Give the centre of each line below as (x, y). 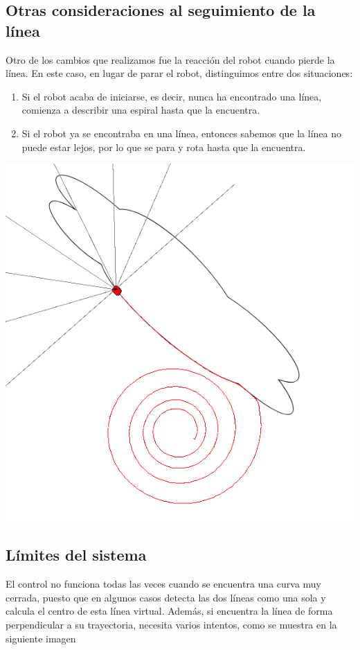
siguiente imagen (41, 638)
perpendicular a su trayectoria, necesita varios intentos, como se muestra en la (171, 625)
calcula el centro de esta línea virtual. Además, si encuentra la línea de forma (169, 611)
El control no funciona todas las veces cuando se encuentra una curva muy (163, 584)
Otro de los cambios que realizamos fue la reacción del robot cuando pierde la (170, 59)
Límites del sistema (76, 555)
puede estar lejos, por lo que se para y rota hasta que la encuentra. (164, 147)
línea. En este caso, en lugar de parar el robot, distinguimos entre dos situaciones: (179, 73)
